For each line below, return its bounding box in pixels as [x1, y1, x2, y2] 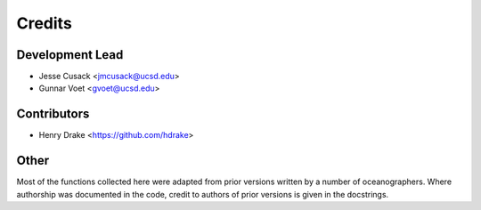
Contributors [16, 107, 90, 122]
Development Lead [16, 47, 124, 62]
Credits [16, 13, 73, 33]
